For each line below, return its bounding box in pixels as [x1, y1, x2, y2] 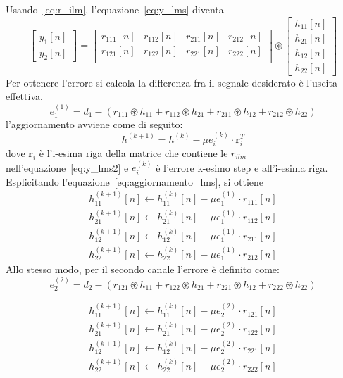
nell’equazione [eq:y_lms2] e [6, 160, 129, 175]
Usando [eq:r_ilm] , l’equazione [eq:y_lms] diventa [6, 2, 224, 16]
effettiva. [6, 89, 43, 103]
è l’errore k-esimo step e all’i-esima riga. [156, 160, 328, 175]
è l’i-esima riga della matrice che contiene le [39, 145, 228, 160]
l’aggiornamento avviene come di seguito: [6, 117, 183, 132]
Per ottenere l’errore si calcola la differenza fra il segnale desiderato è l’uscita [6, 75, 337, 89]
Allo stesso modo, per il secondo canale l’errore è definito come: [6, 262, 280, 277]
